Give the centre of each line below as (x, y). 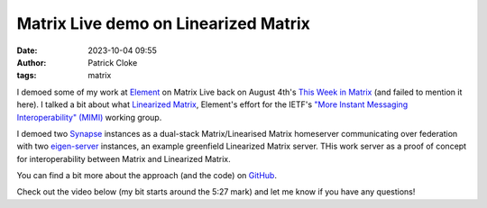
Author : (32, 62)
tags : (27, 76)
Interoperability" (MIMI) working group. (89, 117)
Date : (27, 50)
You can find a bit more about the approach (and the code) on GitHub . (147, 176)
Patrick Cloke (113, 62)
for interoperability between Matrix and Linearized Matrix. (124, 158)
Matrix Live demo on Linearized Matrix (164, 23)
